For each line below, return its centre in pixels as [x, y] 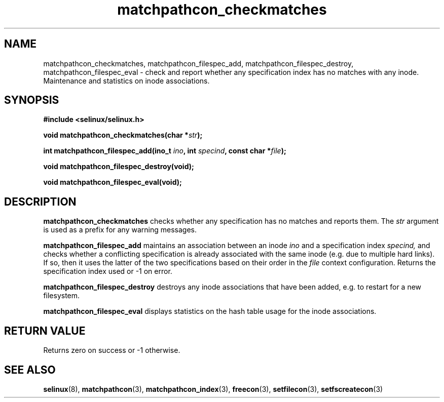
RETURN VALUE [45, 331]
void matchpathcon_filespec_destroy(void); [119, 167]
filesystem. [62, 296]
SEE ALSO [30, 370]
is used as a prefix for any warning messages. [120, 230]
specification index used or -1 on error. [108, 271]
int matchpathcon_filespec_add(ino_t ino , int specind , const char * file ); [165, 151]
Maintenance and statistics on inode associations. [126, 81]
